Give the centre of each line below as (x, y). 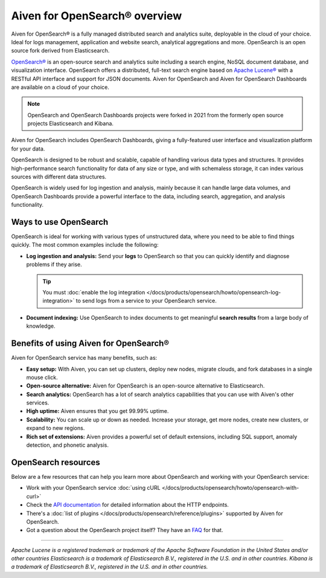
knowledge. (41, 326)
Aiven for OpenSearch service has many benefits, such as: (84, 358)
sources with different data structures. (59, 177)
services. (38, 403)
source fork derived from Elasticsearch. (60, 51)
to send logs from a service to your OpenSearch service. (146, 301)
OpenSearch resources (56, 462)
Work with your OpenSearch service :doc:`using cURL (93, 488)
